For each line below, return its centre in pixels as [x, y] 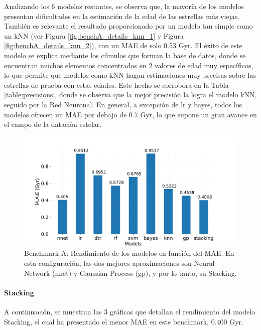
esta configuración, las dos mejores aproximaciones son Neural [119, 263]
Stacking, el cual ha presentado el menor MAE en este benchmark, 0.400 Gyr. [124, 321]
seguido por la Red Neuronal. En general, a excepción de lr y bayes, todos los [123, 104]
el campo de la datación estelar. [53, 124]
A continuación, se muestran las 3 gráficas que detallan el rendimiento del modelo [130, 311]
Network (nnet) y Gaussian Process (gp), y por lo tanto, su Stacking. [130, 273]
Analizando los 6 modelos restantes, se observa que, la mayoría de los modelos [124, 6]
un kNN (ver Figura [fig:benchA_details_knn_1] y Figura [94, 35]
